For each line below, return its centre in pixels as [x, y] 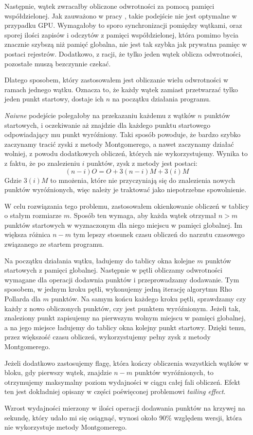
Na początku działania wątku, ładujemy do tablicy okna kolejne [100, 260]
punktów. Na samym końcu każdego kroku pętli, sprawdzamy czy [149, 299]
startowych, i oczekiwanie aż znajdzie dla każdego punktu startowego [108, 125]
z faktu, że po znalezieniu [42, 163]
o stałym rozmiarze [33, 215]
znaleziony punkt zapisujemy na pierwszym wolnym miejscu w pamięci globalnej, [125, 318]
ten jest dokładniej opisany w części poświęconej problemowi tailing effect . [115, 391]
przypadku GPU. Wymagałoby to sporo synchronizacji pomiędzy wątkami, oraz [123, 25]
